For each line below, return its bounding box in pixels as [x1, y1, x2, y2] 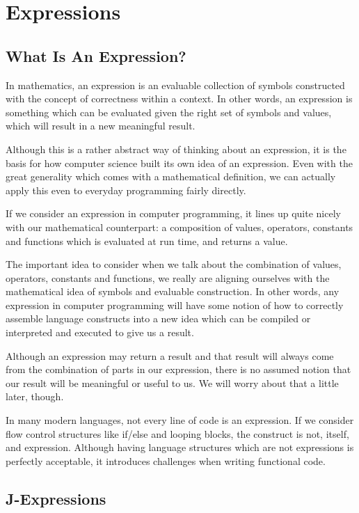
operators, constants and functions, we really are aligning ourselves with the [6, 270, 330, 285]
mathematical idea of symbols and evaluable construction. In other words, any [6, 284, 340, 299]
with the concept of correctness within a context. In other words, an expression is [6, 91, 353, 106]
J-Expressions [6, 487, 106, 509]
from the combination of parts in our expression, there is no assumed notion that [6, 362, 351, 377]
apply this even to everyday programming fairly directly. [6, 182, 246, 197]
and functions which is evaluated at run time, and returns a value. [6, 233, 288, 248]
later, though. [6, 389, 64, 404]
